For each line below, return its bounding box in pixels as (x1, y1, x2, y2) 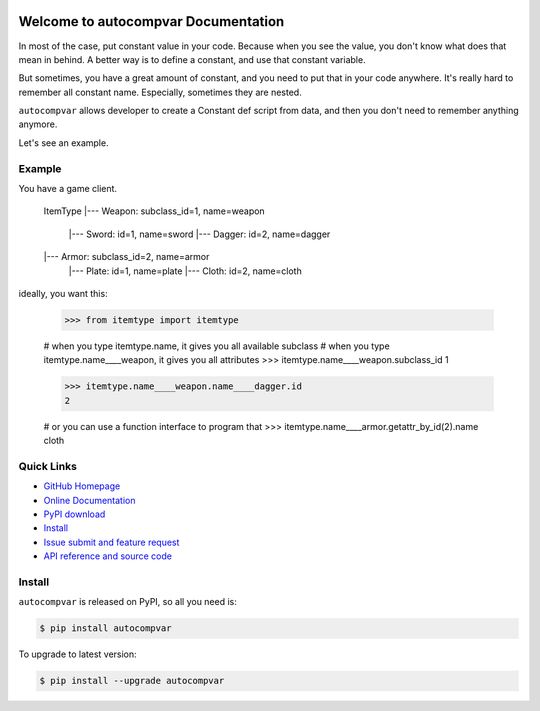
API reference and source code (43, 550, 172, 562)
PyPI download (43, 508, 106, 520)
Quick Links (18, 459, 77, 473)
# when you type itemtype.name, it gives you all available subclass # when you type (43, 340, 390, 352)
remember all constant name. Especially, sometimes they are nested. (18, 86, 302, 98)
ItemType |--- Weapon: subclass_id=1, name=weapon (43, 205, 265, 217)
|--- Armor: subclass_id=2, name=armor (43, 251, 210, 263)
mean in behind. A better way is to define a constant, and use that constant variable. (18, 53, 366, 65)
